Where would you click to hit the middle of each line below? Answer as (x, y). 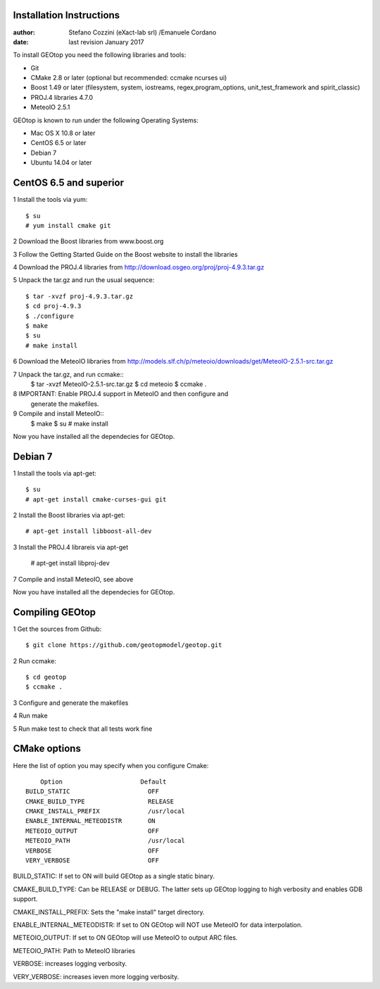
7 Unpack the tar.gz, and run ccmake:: (69, 374)
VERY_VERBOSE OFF (93, 861)
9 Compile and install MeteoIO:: (59, 414)
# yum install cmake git (68, 225)
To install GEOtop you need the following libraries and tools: (100, 55)
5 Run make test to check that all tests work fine (83, 729)
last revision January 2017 (106, 42)
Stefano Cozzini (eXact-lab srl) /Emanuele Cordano (142, 32)
